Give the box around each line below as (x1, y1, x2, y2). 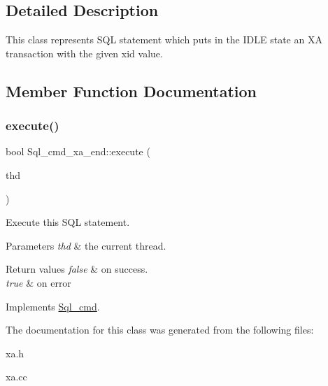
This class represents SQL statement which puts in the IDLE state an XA (6, 32, 322, 47)
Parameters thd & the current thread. (6, 238, 166, 252)
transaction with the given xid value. (6, 45, 163, 60)
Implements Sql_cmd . (6, 299, 100, 313)
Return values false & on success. (6, 262, 148, 276)
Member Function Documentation (6, 80, 257, 101)
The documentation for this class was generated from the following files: (6, 322, 314, 337)
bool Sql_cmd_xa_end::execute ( (6, 144, 150, 159)
